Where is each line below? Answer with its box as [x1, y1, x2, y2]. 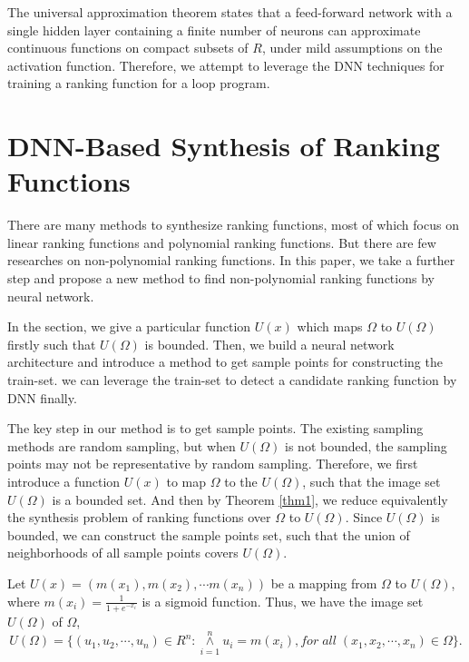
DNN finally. [7, 388, 77, 407]
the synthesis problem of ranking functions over [7, 508, 271, 527]
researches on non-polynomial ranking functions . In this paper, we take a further [7, 251, 455, 270]
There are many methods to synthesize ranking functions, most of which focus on [7, 215, 459, 234]
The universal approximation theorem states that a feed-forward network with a [7, 3, 453, 21]
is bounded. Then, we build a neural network [144, 334, 395, 353]
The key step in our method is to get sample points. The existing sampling [7, 419, 424, 438]
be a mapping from [270, 573, 377, 592]
